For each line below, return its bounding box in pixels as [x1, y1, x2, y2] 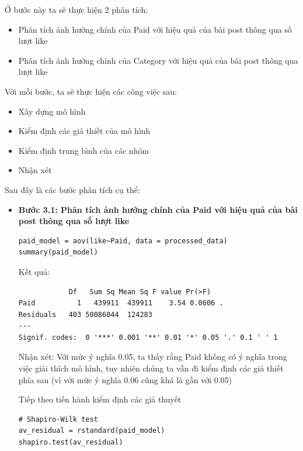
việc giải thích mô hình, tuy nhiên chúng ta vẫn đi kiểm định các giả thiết [18, 362, 284, 374]
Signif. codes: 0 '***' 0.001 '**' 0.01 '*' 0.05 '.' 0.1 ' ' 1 [18, 333, 278, 342]
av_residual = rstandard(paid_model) [18, 426, 165, 435]
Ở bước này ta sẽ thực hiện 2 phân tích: [5, 4, 148, 15]
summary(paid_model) [18, 248, 98, 257]
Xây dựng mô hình [18, 105, 86, 117]
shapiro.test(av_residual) [18, 438, 123, 447]
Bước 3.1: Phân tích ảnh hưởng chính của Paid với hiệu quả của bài [18, 203, 298, 215]
